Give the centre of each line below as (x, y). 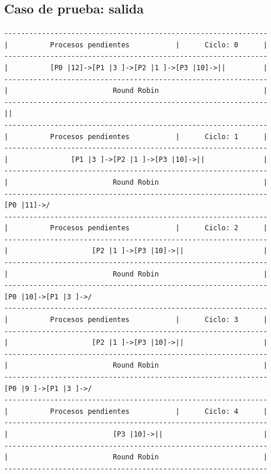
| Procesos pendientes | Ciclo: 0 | (136, 45)
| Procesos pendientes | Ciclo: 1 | (136, 136)
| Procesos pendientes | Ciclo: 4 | (136, 411)
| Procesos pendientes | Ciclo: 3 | (136, 320)
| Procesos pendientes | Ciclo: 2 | (136, 228)
